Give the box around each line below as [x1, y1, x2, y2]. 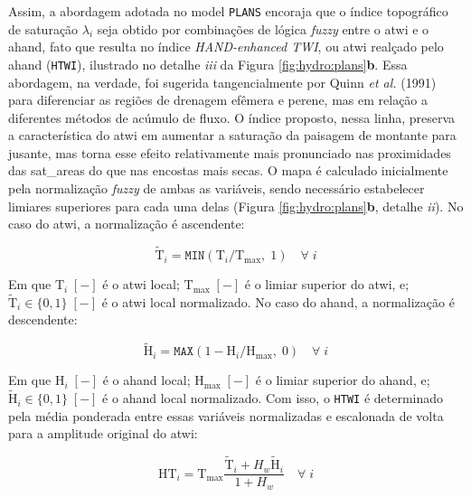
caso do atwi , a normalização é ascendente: [8, 214, 245, 233]
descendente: [8, 310, 78, 329]
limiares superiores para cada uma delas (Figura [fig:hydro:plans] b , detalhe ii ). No [8, 196, 464, 215]
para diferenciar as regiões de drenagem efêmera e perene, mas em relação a [8, 90, 429, 109]
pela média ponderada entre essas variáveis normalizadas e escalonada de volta [8, 406, 444, 425]
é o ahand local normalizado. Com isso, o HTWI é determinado [102, 389, 444, 408]
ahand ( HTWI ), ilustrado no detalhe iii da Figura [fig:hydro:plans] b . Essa [8, 54, 408, 73]
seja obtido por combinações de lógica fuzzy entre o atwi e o [97, 19, 429, 38]
